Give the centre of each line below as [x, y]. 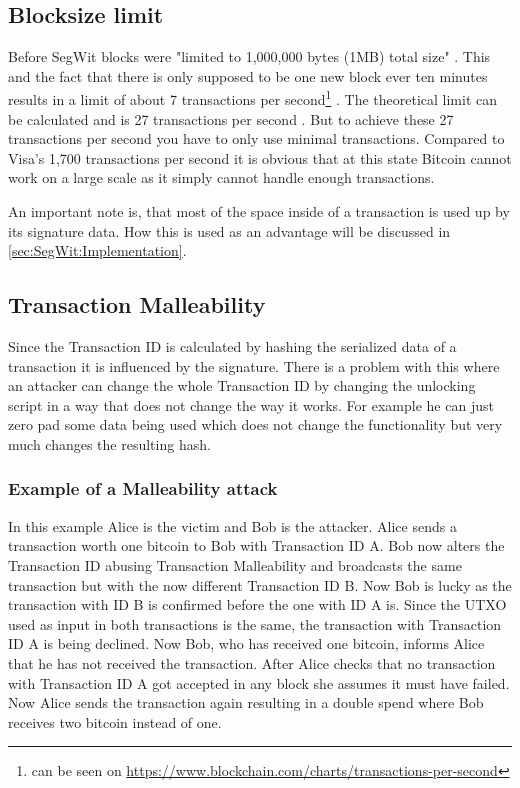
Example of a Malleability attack [143, 488]
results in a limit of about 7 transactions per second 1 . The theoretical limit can [252, 98]
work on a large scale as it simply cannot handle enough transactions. [221, 177]
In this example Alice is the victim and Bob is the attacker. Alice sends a [232, 525]
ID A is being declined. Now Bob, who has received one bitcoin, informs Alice [246, 643]
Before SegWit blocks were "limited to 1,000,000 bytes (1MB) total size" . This [249, 56]
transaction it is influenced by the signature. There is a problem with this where [254, 365]
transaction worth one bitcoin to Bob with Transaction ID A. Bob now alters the [256, 545]
